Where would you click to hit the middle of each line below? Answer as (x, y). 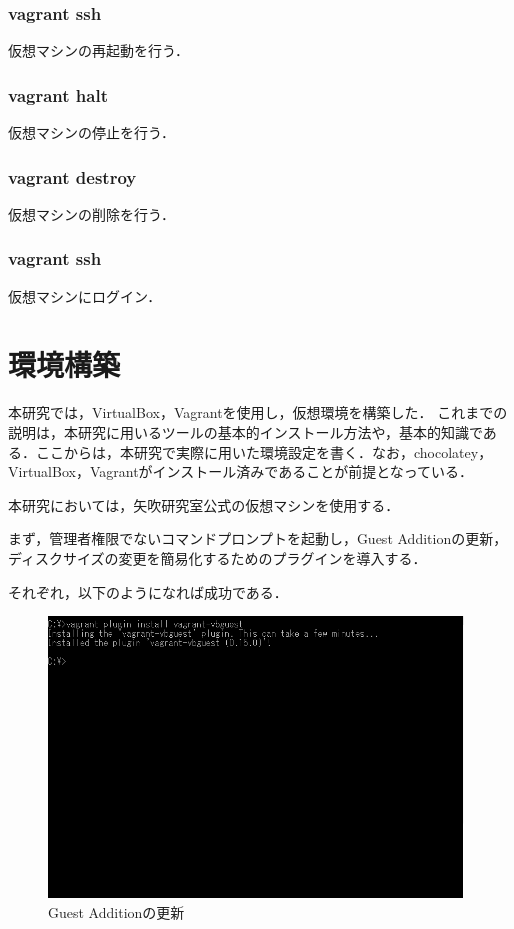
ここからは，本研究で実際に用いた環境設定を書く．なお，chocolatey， (264, 451)
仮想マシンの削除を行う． (91, 213)
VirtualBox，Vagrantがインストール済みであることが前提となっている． (241, 471)
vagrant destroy (72, 176)
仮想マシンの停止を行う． (91, 132)
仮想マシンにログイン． (85, 295)
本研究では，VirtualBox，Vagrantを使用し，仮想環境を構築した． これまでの (258, 412)
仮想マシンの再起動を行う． (98, 50)
